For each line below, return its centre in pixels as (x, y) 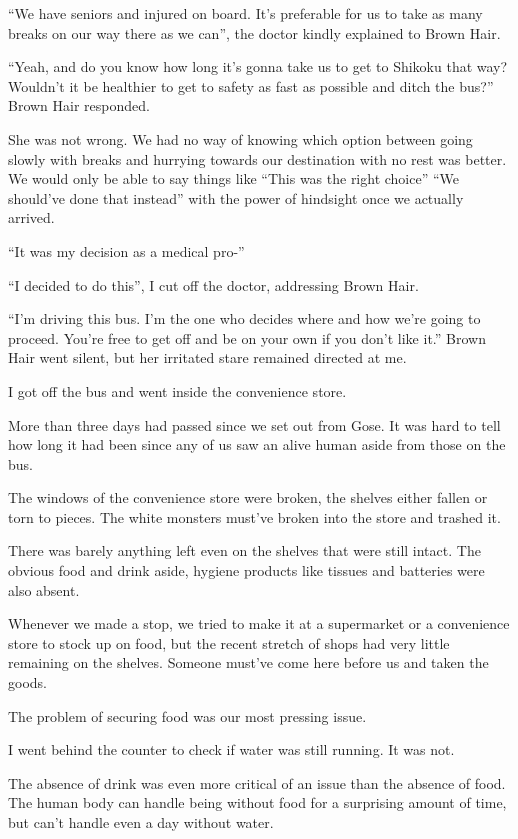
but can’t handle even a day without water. (141, 822)
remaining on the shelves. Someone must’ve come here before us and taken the (248, 662)
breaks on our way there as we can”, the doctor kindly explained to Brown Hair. (254, 32)
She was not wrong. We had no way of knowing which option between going (240, 138)
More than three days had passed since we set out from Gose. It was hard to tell (254, 424)
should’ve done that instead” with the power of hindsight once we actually (236, 197)
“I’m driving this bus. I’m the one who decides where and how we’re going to (244, 318)
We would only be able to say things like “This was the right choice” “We (234, 178)
